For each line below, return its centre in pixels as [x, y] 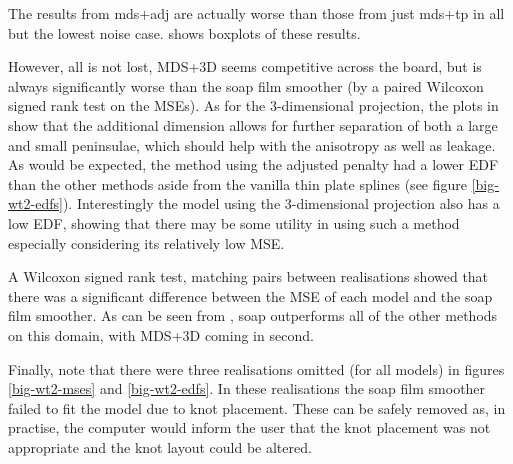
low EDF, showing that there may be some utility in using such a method [234, 222]
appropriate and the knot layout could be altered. [160, 446]
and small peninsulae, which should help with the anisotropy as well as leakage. [252, 144]
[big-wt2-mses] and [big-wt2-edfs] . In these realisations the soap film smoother [247, 388]
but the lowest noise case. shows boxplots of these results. [184, 32]
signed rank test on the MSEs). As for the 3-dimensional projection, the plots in [253, 105]
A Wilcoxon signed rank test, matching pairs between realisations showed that [248, 276]
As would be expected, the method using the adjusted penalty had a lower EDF [253, 164]
